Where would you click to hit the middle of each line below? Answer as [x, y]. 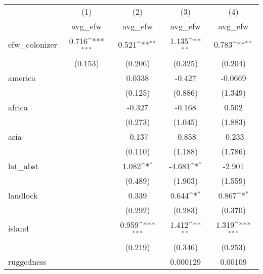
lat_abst [24, 166]
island [18, 228]
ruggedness [27, 261]
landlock [23, 195]
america [22, 77]
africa [18, 107]
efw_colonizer [33, 45]
